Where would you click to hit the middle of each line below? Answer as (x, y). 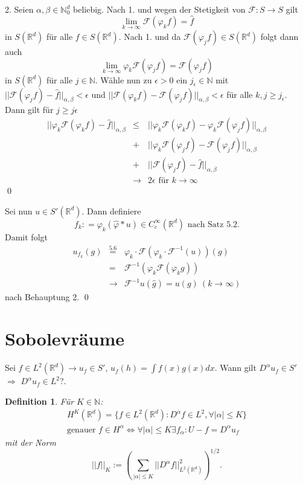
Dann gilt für (29, 109)
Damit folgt (26, 236)
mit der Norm (30, 442)
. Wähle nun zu (123, 79)
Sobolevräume (65, 339)
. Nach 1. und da (150, 37)
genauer (81, 430)
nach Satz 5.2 (212, 224)
